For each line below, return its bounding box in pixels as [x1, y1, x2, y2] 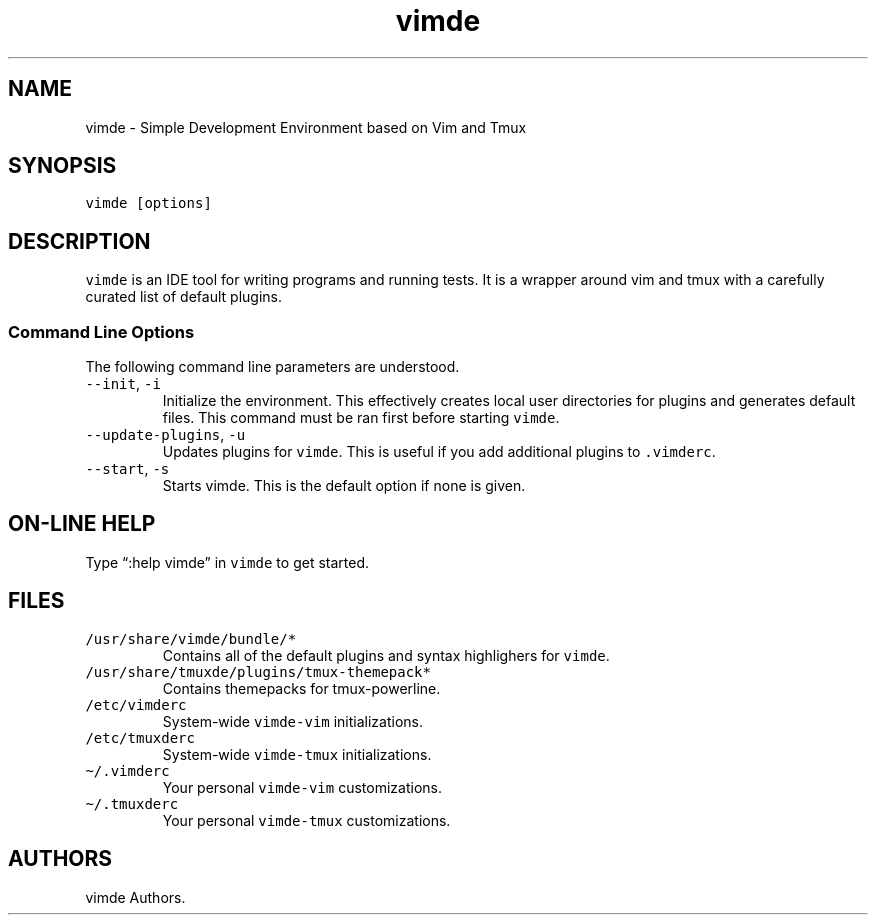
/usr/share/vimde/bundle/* [85, 630, 297, 647]
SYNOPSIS [8, 153, 117, 179]
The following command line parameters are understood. [85, 358, 460, 376]
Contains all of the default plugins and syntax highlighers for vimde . [162, 646, 610, 664]
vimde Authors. [85, 888, 186, 906]
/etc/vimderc [85, 696, 187, 713]
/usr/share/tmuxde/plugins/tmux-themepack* [85, 663, 431, 680]
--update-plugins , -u [85, 426, 246, 444]
